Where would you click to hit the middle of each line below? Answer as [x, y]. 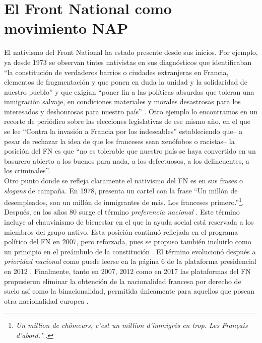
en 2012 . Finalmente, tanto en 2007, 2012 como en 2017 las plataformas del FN [127, 271]
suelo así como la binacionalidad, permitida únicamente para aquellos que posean [129, 291]
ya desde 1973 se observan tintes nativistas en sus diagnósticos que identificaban [128, 62]
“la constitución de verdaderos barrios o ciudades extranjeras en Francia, [116, 72]
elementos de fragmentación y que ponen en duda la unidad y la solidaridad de [126, 82]
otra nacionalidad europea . [46, 300]
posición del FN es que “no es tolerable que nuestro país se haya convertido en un [130, 151]
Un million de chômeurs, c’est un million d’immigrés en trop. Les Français [132, 325]
